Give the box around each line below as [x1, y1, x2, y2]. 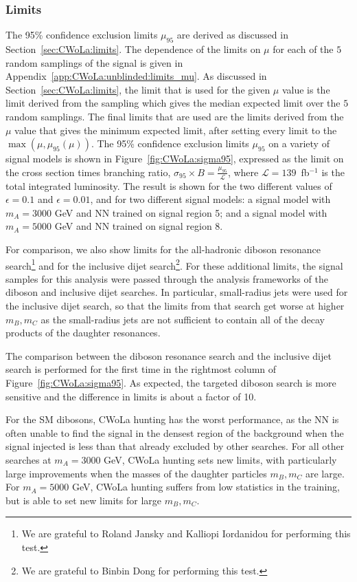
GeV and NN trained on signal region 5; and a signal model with [54, 205, 327, 219]
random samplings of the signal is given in [5, 55, 183, 69]
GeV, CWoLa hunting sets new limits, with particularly [104, 452, 337, 466]
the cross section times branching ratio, [5, 164, 171, 179]
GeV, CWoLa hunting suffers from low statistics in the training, [71, 479, 340, 494]
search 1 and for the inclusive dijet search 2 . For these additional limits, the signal [5, 256, 343, 272]
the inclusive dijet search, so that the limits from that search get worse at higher [5, 299, 345, 312]
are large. [306, 466, 345, 480]
